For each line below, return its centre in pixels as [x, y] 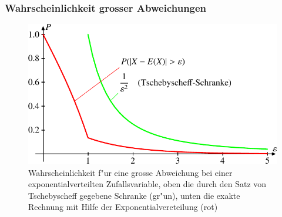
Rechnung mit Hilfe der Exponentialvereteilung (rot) [123, 207]
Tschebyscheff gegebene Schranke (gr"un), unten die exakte [134, 195]
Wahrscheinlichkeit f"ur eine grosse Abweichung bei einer [130, 172]
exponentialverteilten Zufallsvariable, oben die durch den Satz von [147, 184]
